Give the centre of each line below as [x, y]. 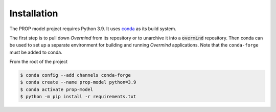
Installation [34, 13]
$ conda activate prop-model [57, 89]
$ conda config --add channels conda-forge [76, 75]
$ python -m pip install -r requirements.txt [78, 97]
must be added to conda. [36, 52]
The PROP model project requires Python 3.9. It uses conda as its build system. [93, 29]
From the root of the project [39, 62]
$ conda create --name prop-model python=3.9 [78, 82]
